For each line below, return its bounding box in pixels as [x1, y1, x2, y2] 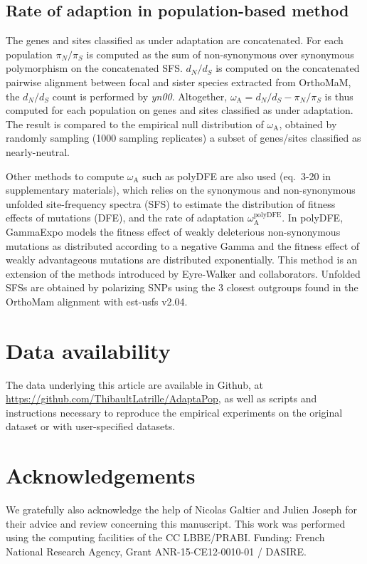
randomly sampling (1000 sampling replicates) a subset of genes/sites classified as [6, 130, 361, 145]
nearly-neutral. [6, 144, 70, 159]
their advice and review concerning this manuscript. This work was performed [6, 516, 346, 531]
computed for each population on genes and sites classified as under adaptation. [6, 103, 353, 117]
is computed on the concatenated [216, 61, 360, 75]
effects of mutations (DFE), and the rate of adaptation [6, 210, 245, 225]
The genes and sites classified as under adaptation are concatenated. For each [6, 33, 344, 48]
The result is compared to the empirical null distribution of [6, 116, 264, 131]
